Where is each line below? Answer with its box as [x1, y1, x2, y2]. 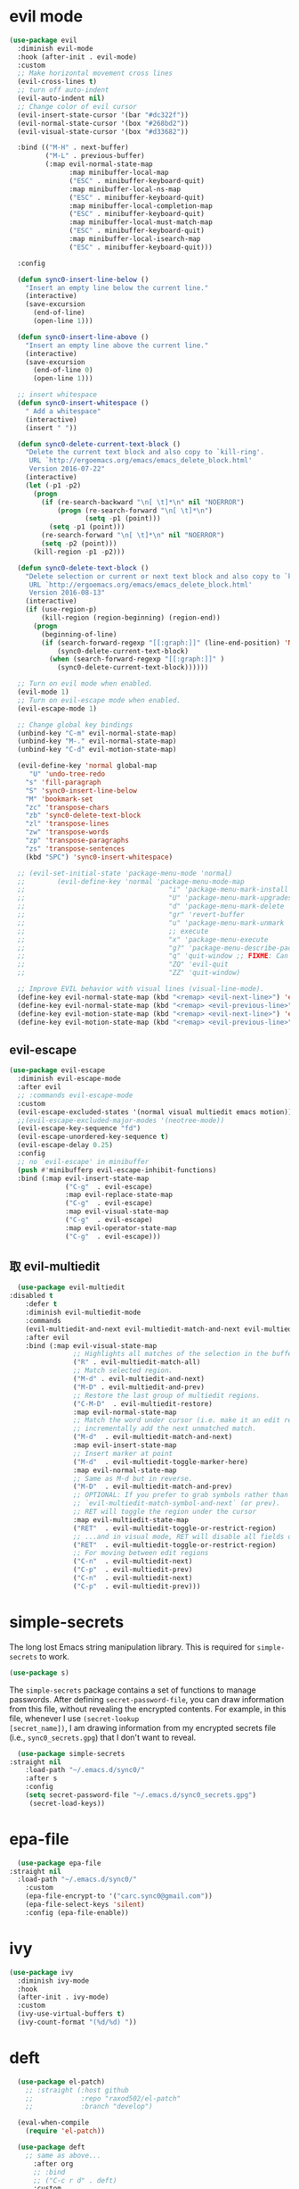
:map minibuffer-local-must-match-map [69, 218, 214, 227]
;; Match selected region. [72, 1366, 174, 1376]
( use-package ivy [9, 1968, 74, 1977]
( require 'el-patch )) [25, 2127, 105, 2135]
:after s [25, 1774, 58, 1783]
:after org [32, 2159, 74, 2168]
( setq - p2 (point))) [41, 539, 117, 548]
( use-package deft [17, 2143, 86, 2152]
